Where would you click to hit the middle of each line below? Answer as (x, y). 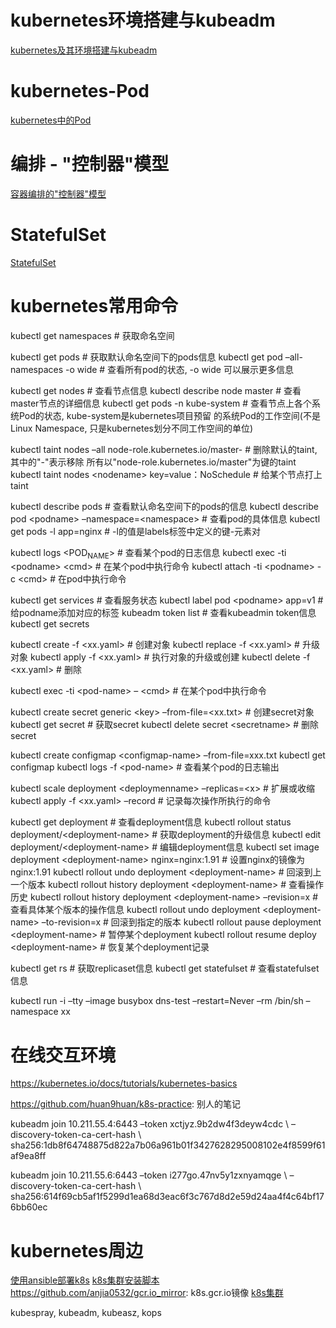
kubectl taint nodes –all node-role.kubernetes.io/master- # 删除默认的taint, (164, 449)
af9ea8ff (28, 1156)
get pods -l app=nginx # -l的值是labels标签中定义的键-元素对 (136, 531)
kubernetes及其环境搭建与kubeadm (84, 50)
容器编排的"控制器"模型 (58, 193)
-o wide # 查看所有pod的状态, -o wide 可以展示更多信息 (179, 369)
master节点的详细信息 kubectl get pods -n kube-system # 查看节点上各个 (161, 403)
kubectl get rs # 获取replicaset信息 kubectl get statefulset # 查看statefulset (165, 968)
